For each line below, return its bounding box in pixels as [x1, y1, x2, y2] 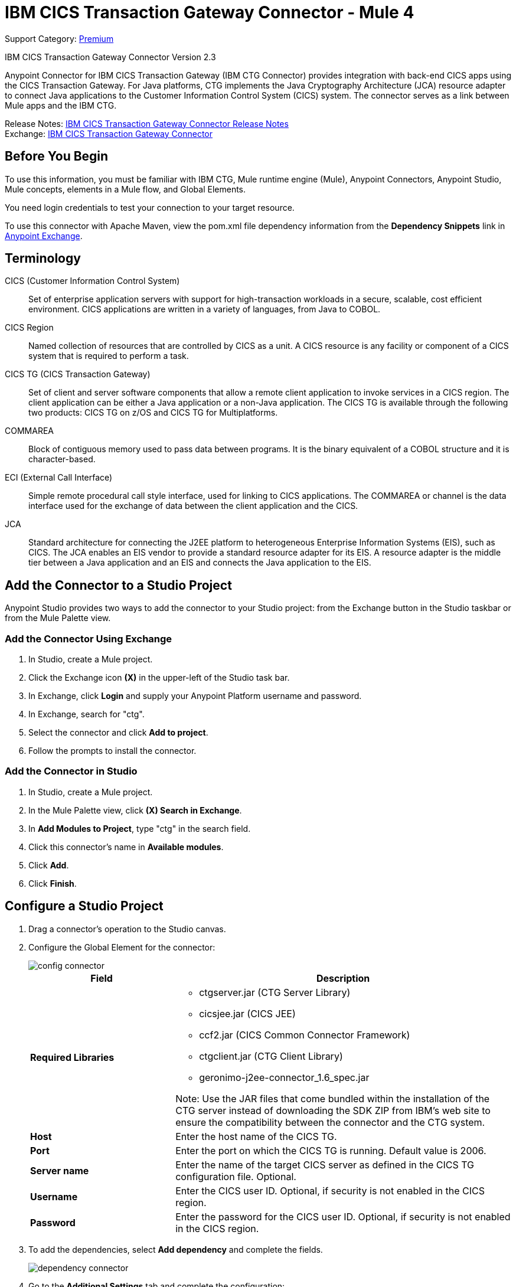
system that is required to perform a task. [28, 351, 189, 361]
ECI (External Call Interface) [5, 472, 113, 483]
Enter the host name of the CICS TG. [175, 1130, 337, 1142]
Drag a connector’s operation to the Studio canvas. [28, 923, 226, 934]
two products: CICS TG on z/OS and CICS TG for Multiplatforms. [28, 407, 278, 418]
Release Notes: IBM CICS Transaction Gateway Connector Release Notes [5, 118, 289, 129]
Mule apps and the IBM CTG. [5, 100, 117, 110]
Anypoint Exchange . [5, 230, 83, 241]
